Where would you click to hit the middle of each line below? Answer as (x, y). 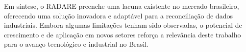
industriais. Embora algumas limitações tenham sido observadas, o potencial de (123, 25)
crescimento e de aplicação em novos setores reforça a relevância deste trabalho (123, 34)
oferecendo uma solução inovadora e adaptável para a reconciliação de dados (118, 15)
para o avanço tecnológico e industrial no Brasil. (76, 44)
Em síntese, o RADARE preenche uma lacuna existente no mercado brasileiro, (122, 6)
